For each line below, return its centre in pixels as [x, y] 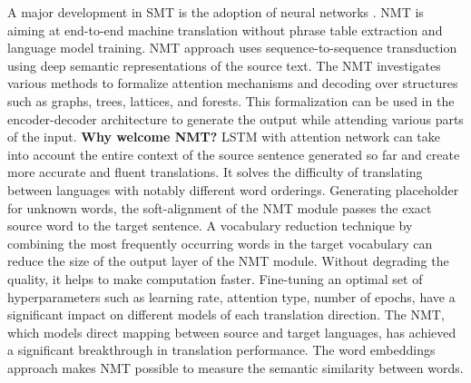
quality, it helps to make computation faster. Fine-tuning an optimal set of [215, 278]
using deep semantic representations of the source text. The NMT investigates [224, 65]
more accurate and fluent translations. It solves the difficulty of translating [215, 172]
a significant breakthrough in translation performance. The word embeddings [221, 350]
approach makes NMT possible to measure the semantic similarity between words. [235, 367]
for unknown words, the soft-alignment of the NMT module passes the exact [220, 207]
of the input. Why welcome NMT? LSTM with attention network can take [224, 137]
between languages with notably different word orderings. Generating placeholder [233, 189]
